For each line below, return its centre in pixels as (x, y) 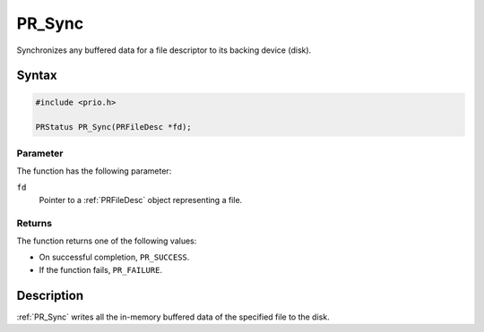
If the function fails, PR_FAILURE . (101, 269)
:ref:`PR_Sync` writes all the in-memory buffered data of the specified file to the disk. (173, 317)
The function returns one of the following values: (107, 241)
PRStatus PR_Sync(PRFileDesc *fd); (113, 127)
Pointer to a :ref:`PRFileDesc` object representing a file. (141, 200)
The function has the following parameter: (94, 171)
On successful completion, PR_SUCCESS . (114, 257)
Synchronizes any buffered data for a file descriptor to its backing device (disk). (164, 50)
